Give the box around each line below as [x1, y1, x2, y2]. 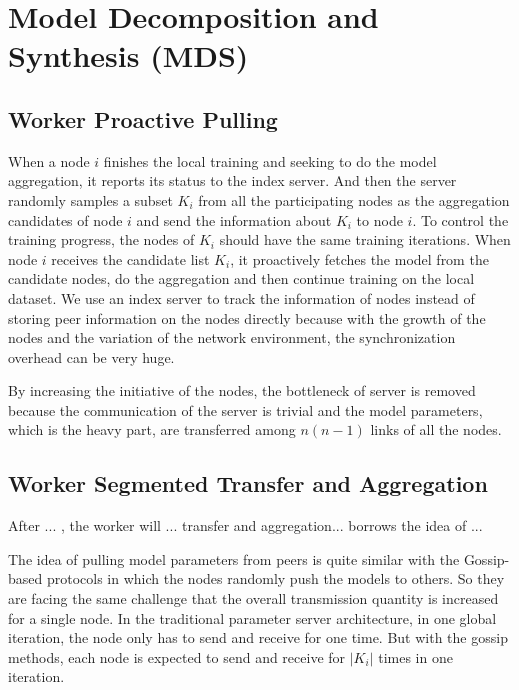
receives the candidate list [51, 248, 210, 269]
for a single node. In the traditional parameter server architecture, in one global [8, 607, 497, 628]
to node [356, 209, 403, 230]
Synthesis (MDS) [8, 35, 249, 76]
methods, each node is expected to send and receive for [8, 646, 346, 667]
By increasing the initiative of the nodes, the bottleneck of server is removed [8, 380, 476, 401]
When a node [8, 150, 90, 171]
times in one [378, 646, 453, 667]
